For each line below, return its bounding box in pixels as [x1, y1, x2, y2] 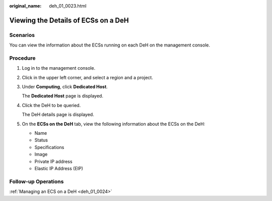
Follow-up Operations [9, 178, 64, 185]
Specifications [34, 144, 64, 150]
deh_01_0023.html [49, 3, 87, 9]
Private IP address [34, 158, 73, 164]
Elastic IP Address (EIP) [34, 165, 83, 171]
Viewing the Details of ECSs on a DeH [9, 16, 129, 25]
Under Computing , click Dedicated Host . [22, 84, 108, 90]
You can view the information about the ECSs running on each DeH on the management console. [9, 42, 210, 48]
